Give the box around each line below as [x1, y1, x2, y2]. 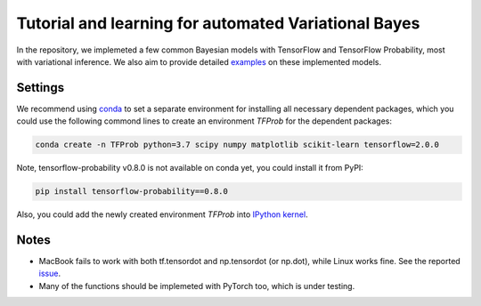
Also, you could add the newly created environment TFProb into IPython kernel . [16, 209, 308, 220]
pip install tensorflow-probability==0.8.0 [35, 187, 229, 197]
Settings [16, 80, 65, 95]
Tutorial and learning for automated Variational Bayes [16, 13, 420, 33]
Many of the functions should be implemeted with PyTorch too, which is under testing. [38, 280, 355, 291]
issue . [38, 268, 61, 279]
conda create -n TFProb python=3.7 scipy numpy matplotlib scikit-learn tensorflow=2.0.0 [35, 140, 440, 150]
